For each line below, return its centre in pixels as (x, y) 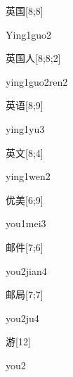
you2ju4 (22, 318)
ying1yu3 (25, 128)
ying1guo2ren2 (37, 81)
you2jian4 (26, 270)
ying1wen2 (28, 176)
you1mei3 (26, 223)
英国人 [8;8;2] (33, 58)
